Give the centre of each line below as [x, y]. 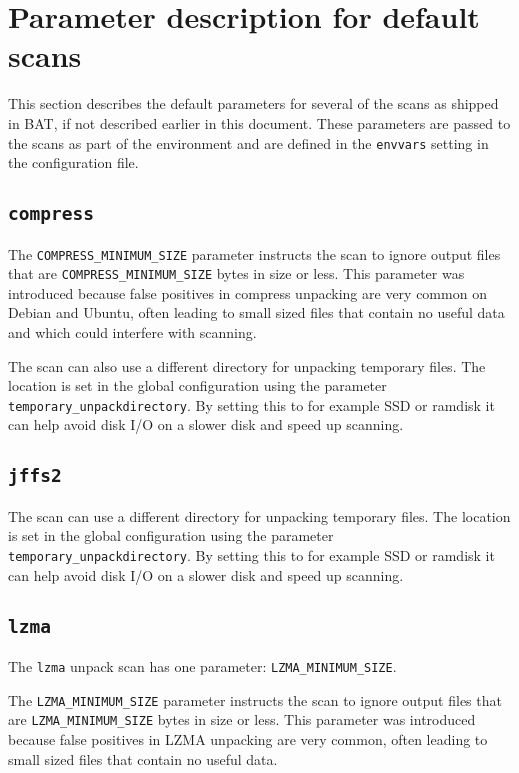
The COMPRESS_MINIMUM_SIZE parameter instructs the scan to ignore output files [254, 253]
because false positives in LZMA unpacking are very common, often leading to [248, 739]
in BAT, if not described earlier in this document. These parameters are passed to [259, 122]
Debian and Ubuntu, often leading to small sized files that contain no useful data [256, 312]
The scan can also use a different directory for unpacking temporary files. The [247, 365]
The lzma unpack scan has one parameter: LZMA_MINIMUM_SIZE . [202, 666]
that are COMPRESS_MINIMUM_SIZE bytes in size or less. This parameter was [236, 273]
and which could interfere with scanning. [132, 332]
